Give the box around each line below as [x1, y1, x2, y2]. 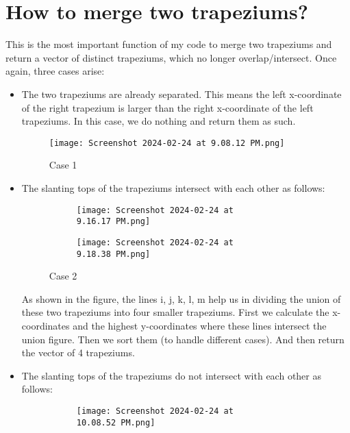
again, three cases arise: [5, 64, 105, 78]
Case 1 [49, 158, 77, 172]
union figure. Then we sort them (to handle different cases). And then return [21, 332, 345, 346]
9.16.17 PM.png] [76, 216, 151, 227]
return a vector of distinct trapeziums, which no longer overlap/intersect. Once [5, 50, 337, 64]
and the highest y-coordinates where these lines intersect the [73, 318, 327, 332]
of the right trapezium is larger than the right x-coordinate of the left [21, 100, 314, 114]
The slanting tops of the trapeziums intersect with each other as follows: [21, 180, 325, 195]
